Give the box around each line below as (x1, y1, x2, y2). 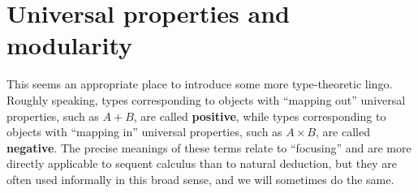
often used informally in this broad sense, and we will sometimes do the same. (6, 170, 394, 187)
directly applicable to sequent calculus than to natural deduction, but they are (6, 155, 397, 172)
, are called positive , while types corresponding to (133, 107, 386, 124)
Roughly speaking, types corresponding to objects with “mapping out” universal (6, 91, 406, 108)
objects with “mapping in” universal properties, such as (6, 123, 282, 140)
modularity (6, 28, 133, 62)
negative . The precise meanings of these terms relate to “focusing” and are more (6, 139, 412, 156)
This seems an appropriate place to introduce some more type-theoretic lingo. (6, 75, 393, 92)
